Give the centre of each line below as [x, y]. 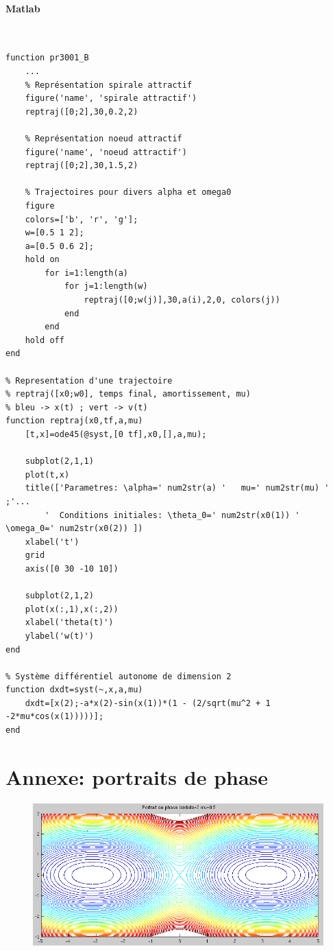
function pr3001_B [47, 58]
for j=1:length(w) [106, 286]
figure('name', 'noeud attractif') [106, 152]
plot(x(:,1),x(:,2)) [72, 609]
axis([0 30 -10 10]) [72, 568]
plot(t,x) [47, 474]
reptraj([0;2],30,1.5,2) [82, 166]
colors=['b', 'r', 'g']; [82, 219]
